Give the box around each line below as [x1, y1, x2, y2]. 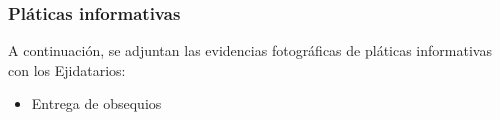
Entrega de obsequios [31, 93, 162, 114]
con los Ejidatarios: [8, 59, 126, 80]
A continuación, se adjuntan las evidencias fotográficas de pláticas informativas [8, 40, 492, 61]
